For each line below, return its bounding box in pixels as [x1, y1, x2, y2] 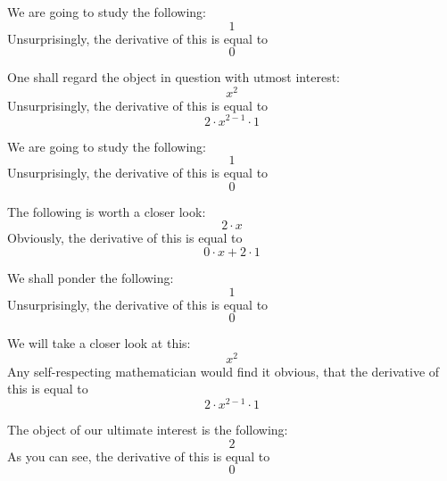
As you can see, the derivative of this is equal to [7, 446, 270, 465]
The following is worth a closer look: [7, 202, 206, 220]
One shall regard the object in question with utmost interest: [7, 68, 340, 87]
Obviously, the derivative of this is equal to [7, 228, 243, 247]
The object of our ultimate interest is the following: [7, 420, 288, 439]
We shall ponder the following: [7, 268, 174, 286]
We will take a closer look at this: [7, 334, 191, 352]
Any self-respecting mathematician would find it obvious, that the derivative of [7, 361, 440, 380]
